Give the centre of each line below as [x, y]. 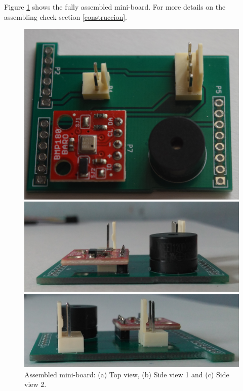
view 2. [35, 384]
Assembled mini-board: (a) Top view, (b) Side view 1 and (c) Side [127, 374]
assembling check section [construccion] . [66, 16]
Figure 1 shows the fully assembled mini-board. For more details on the [115, 7]
